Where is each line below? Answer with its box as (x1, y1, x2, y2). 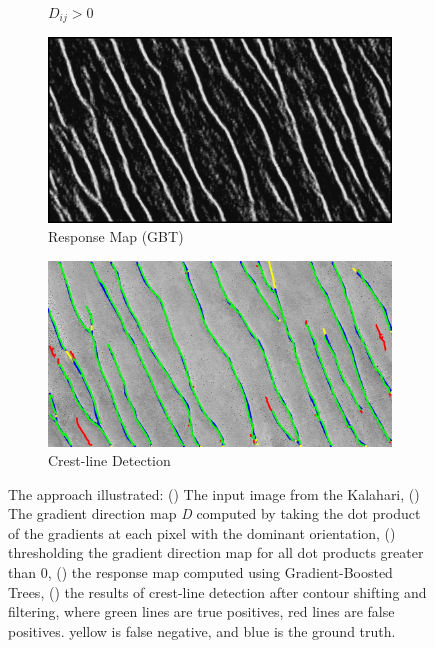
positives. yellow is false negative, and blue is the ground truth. (8, 620, 396, 641)
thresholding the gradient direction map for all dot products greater (8, 542, 424, 563)
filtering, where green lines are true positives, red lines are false (8, 601, 395, 622)
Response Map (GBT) (48, 226, 184, 247)
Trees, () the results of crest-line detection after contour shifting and (8, 581, 427, 602)
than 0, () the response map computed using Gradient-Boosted (8, 562, 393, 583)
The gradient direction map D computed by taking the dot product (8, 503, 421, 524)
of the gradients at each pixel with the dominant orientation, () (8, 522, 396, 543)
